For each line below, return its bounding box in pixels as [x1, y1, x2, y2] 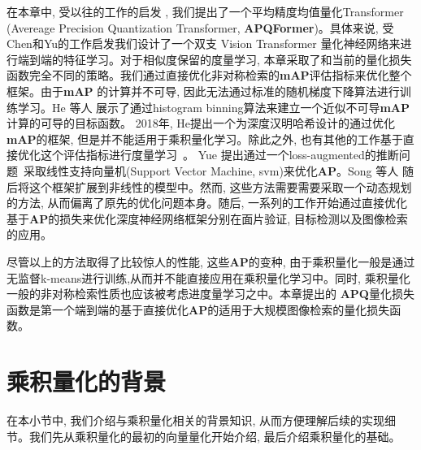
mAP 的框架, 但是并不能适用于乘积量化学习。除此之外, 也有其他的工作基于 [7, 130, 403, 147]
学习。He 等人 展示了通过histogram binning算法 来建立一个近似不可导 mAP [17, 98, 410, 115]
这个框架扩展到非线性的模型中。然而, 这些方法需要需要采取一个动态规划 [28, 178, 412, 195]
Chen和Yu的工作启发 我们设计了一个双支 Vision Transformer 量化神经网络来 [7, 35, 401, 52]
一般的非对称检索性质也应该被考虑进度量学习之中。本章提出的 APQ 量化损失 [7, 285, 414, 302]
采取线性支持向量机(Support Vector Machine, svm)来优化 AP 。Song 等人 [24, 162, 399, 179]
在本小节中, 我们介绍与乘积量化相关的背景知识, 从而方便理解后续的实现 [7, 412, 385, 428]
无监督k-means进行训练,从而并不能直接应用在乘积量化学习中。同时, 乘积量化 [7, 269, 410, 286]
